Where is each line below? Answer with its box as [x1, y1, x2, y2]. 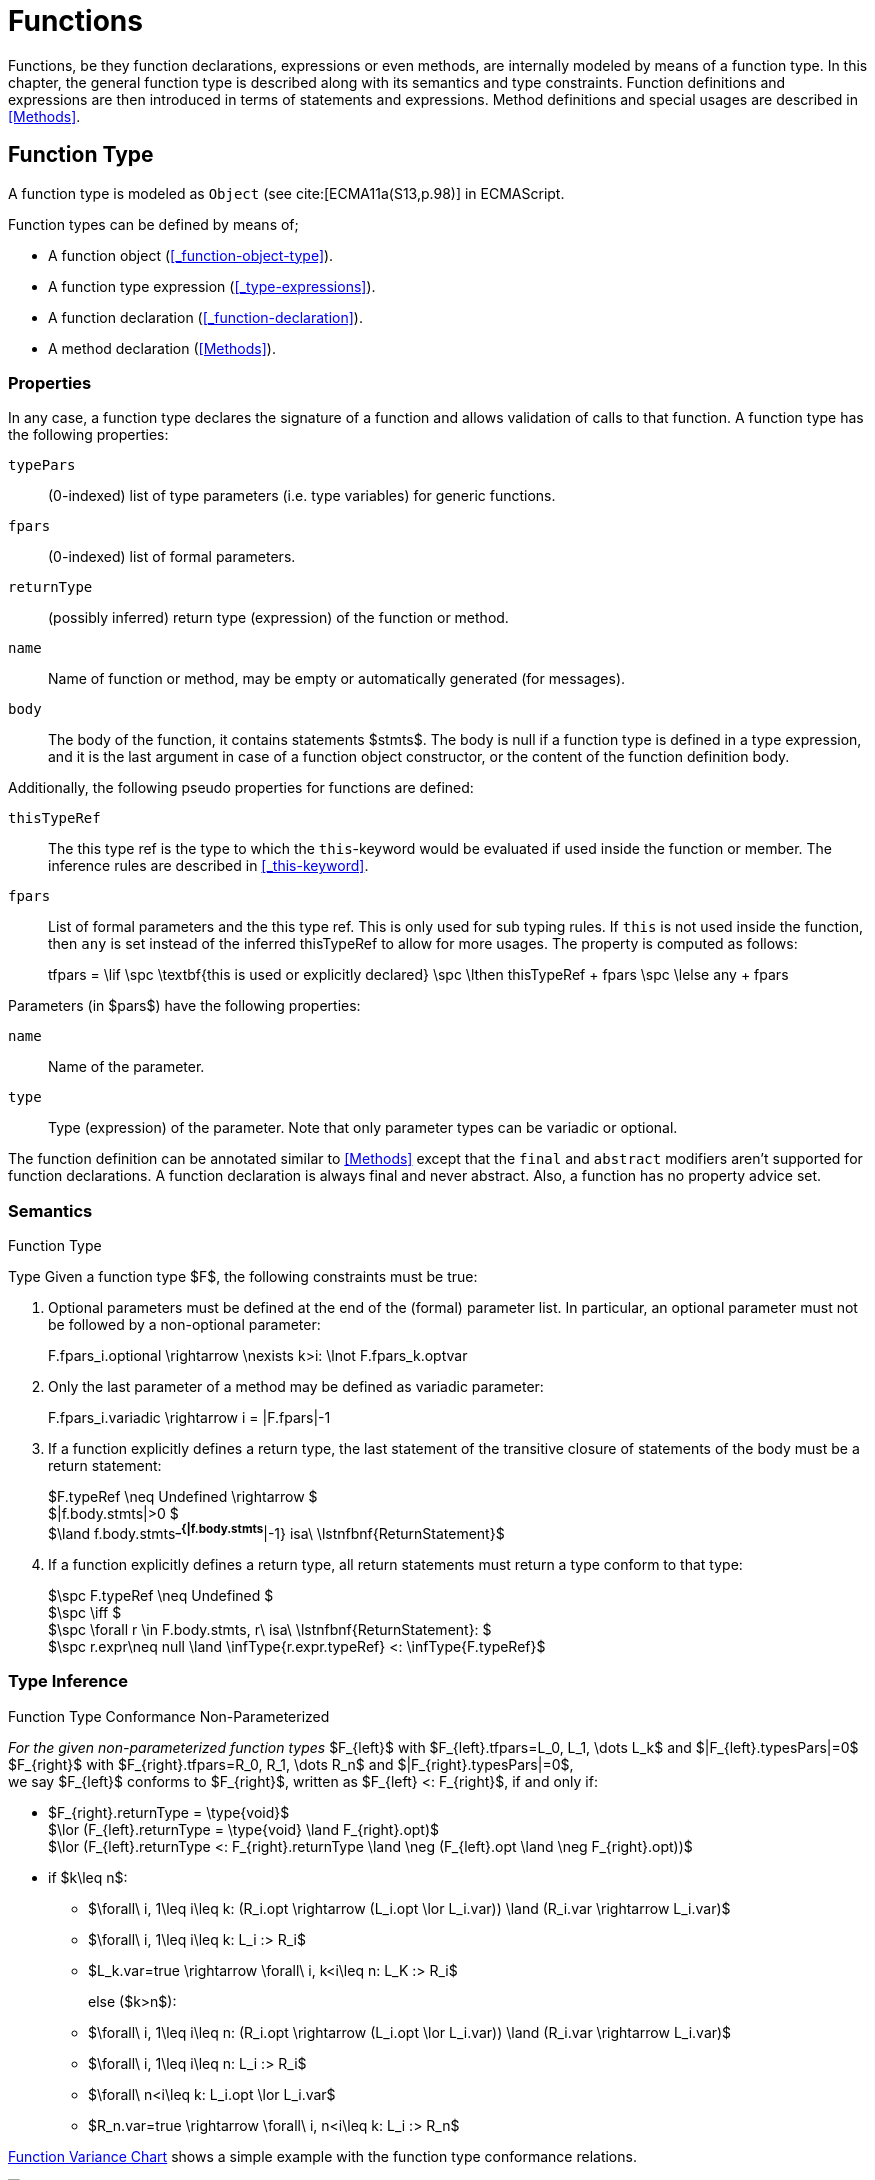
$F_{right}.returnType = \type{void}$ [48, 1803, 290, 1821]
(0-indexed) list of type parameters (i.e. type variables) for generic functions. [48, 487, 556, 505]
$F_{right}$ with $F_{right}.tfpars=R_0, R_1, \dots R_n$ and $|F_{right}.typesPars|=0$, [8, 1755, 574, 1773]
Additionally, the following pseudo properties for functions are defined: [8, 779, 474, 797]
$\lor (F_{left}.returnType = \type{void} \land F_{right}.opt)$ [48, 1820, 440, 1838]
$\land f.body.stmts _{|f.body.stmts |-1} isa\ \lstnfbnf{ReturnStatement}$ [48, 1522, 505, 1542]
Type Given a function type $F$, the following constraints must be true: [8, 1268, 478, 1286]
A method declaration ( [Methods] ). [48, 339, 276, 357]
